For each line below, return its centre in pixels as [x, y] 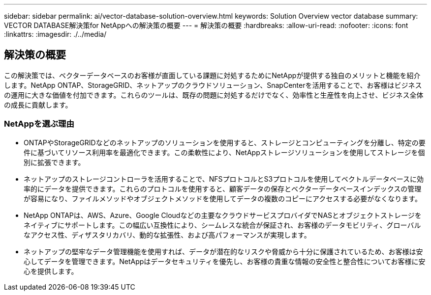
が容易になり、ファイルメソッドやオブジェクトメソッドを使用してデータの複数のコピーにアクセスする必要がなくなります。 [223, 198]
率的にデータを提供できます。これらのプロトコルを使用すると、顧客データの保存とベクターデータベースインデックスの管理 [223, 188]
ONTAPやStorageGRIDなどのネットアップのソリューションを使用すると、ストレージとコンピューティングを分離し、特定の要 [225, 142]
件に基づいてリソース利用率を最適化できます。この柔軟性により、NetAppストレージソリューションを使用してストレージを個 [224, 152]
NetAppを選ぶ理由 [39, 124]
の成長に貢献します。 [38, 105]
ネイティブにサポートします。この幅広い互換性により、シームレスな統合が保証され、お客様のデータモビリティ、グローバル [222, 225]
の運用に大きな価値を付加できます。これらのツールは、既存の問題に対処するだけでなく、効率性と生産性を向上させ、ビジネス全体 [214, 95]
